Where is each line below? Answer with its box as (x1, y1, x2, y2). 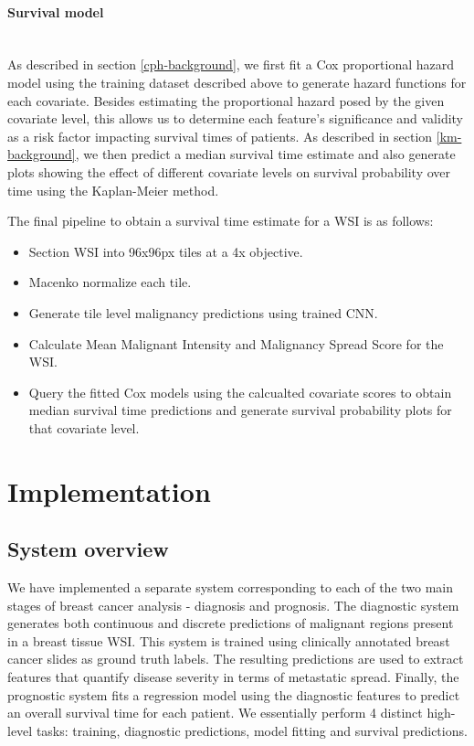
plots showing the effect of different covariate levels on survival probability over (7, 162, 451, 181)
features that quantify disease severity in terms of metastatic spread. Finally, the (7, 667, 459, 687)
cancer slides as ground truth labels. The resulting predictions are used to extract (7, 649, 464, 668)
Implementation (7, 472, 211, 509)
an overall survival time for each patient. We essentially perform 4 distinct (7, 703, 423, 722)
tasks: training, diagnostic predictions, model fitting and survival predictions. (36, 720, 468, 740)
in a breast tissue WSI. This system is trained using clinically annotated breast (7, 631, 450, 650)
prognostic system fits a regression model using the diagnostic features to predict (7, 685, 460, 704)
